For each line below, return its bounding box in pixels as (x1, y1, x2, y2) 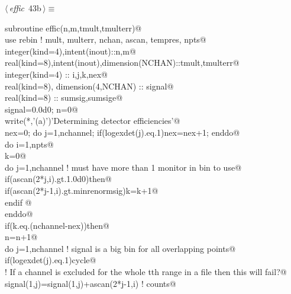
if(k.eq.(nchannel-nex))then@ (5, 219, 109, 231)
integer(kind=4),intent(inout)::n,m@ (5, 44, 136, 57)
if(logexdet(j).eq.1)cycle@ (5, 254, 96, 266)
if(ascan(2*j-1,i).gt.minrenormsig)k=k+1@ (5, 184, 159, 196)
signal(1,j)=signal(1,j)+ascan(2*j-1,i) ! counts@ (5, 277, 176, 289)
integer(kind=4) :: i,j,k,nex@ (5, 68, 108, 80)
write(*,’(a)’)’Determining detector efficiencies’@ (5, 114, 180, 127)
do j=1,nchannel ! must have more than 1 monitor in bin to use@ (5, 161, 242, 173)
